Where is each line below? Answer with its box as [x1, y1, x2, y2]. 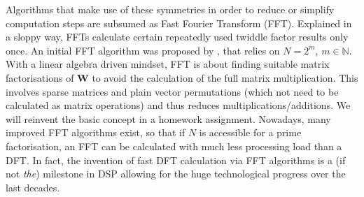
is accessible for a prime [199, 125, 302, 140]
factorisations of [6, 70, 74, 85]
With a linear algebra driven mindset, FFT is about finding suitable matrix [6, 57, 330, 71]
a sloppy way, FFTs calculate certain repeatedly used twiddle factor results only [6, 29, 349, 44]
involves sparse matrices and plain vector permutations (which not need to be [6, 84, 339, 98]
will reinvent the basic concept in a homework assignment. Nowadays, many [6, 111, 331, 126]
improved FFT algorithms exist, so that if [6, 125, 185, 140]
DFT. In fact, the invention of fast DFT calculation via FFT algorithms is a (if [6, 152, 346, 167]
